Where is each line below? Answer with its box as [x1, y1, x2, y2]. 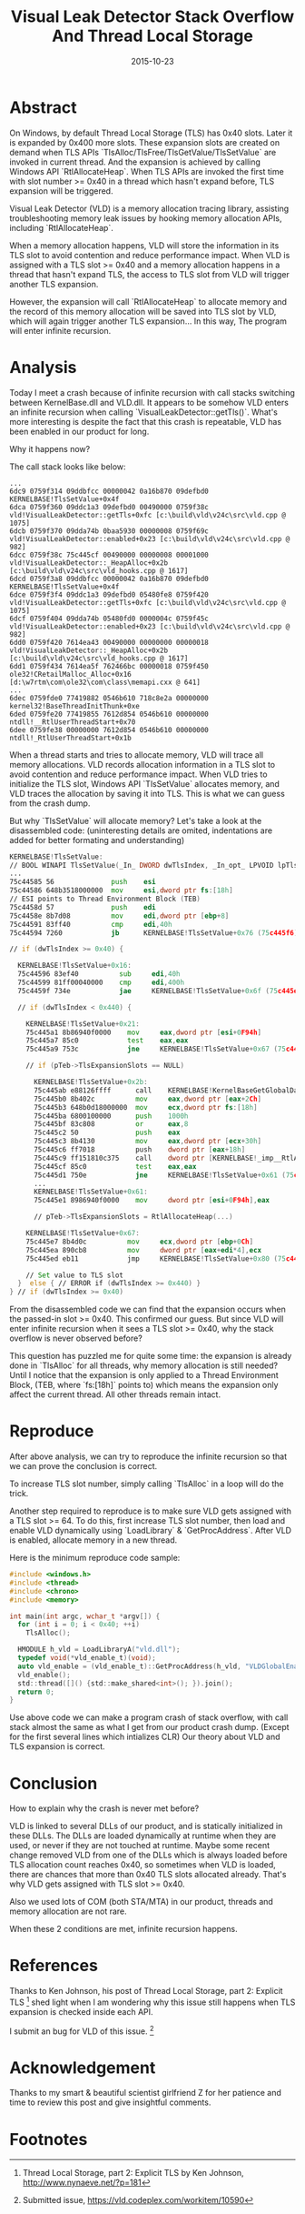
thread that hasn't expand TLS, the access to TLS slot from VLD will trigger [9, 268, 290, 279]
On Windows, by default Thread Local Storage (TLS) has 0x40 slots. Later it [9, 127, 293, 138]
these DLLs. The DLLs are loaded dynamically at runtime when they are [9, 1830, 277, 1841]
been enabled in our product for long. [9, 426, 150, 437]
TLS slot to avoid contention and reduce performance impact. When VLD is [9, 249, 290, 260]
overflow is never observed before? [9, 1333, 143, 1343]
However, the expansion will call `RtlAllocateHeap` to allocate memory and [9, 296, 288, 307]
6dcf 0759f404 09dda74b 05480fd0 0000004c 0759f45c [9, 614, 209, 623]
